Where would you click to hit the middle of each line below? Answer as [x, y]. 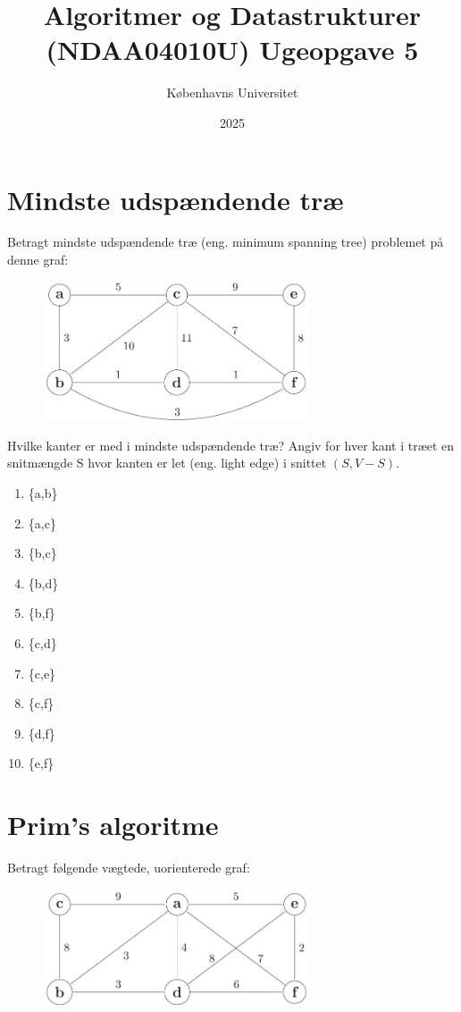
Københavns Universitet [232, 93]
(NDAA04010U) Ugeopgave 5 [232, 50]
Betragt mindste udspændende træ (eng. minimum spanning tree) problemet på [226, 242]
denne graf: [38, 260]
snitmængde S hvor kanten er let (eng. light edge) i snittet [167, 463]
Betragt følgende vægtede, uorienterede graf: [129, 868]
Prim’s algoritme [113, 825]
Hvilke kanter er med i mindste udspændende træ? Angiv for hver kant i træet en [231, 445]
